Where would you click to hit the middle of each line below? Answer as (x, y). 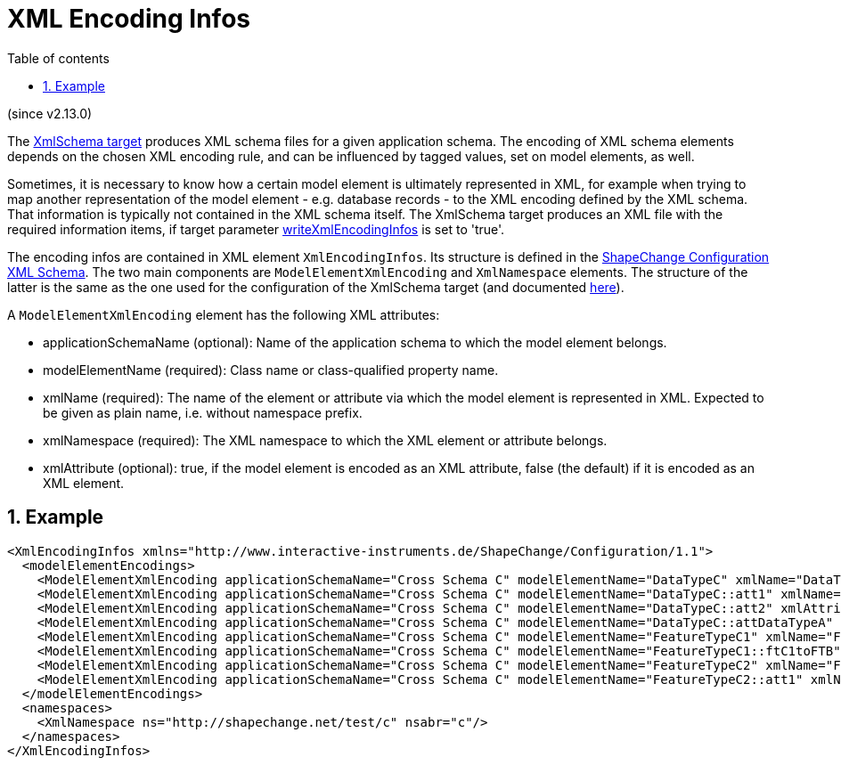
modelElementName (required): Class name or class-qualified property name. (271, 370)
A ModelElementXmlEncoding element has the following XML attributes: (224, 314)
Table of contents (58, 58)
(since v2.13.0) (50, 113)
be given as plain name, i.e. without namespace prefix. (203, 412)
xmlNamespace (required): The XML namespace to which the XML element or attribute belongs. (325, 440)
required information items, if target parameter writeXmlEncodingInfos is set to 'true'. (256, 229)
